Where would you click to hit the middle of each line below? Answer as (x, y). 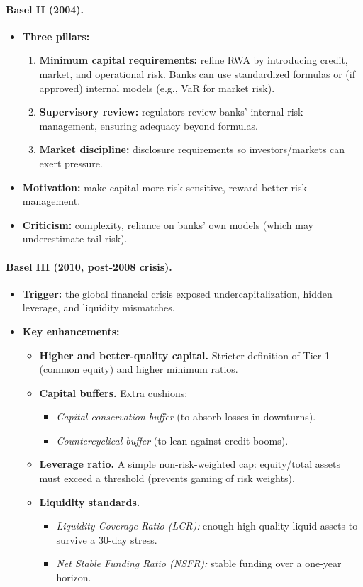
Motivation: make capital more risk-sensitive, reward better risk (164, 187)
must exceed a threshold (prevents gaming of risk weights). (167, 478)
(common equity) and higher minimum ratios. (139, 369)
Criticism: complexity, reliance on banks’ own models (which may (168, 224)
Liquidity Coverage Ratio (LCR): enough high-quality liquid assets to (207, 526)
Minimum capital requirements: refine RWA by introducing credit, (194, 60)
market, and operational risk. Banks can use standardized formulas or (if (197, 73)
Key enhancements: (71, 331)
